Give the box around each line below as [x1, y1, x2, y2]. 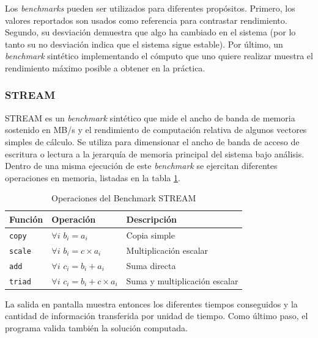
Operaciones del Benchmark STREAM [51, 192, 196, 204]
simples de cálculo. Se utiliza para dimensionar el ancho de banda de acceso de [5, 135, 300, 148]
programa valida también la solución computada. [5, 321, 188, 334]
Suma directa [126, 259, 176, 271]
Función [9, 212, 43, 225]
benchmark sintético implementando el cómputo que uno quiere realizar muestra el [5, 49, 313, 62]
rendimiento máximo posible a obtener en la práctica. [5, 61, 205, 74]
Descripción [126, 212, 177, 225]
